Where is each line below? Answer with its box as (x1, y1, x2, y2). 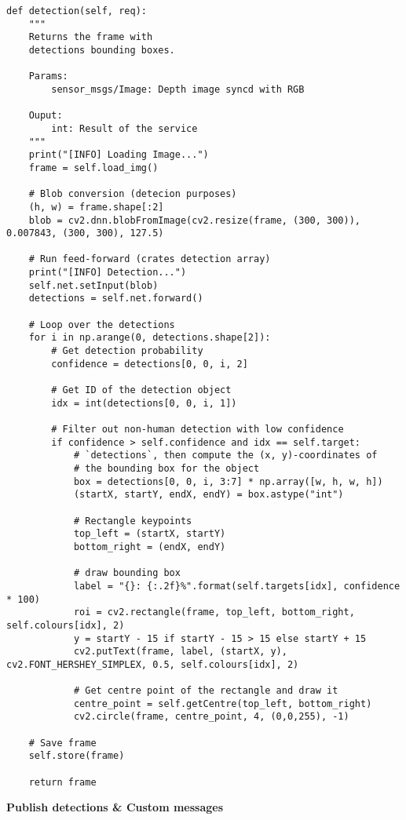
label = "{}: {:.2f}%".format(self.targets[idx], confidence (73, 580, 401, 592)
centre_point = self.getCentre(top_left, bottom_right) (73, 698, 372, 709)
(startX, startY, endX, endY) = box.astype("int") (73, 489, 344, 501)
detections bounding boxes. (28, 44, 175, 56)
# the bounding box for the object (73, 462, 260, 474)
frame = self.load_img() (28, 162, 159, 173)
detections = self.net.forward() (28, 293, 203, 304)
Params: (28, 71, 68, 82)
